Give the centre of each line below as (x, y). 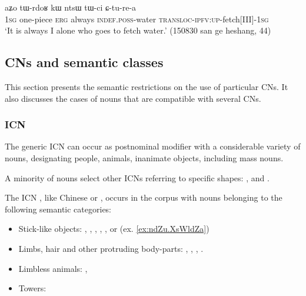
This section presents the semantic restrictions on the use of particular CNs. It (147, 86)
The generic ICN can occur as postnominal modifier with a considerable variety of (153, 146)
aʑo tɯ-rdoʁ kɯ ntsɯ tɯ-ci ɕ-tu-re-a (71, 7)
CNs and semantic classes (84, 62)
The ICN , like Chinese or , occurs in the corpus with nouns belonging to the (144, 197)
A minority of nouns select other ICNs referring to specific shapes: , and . (137, 177)
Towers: (32, 288)
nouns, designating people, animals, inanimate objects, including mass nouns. (144, 157)
